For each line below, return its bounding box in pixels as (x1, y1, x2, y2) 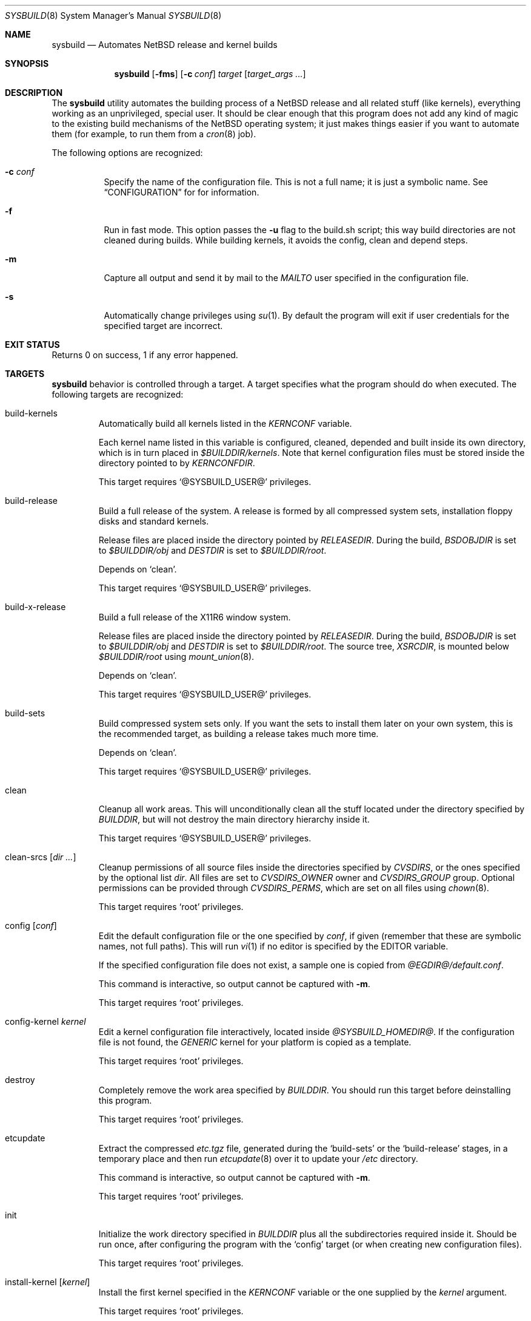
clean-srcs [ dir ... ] (5, 852, 76, 862)
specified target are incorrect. (104, 321, 223, 331)
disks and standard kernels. (98, 516, 209, 526)
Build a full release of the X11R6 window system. (98, 612, 291, 622)
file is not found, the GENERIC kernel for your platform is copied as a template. (98, 1037, 412, 1047)
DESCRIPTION (5, 87, 63, 98)
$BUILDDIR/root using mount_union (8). (98, 651, 255, 662)
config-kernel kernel (5, 1016, 86, 1027)
